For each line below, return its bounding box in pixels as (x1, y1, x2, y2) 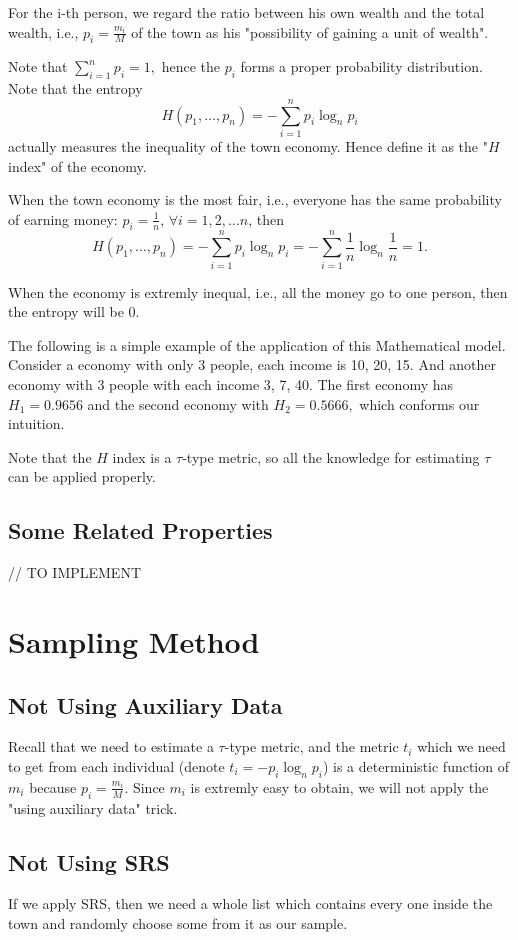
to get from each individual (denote (8, 755, 225, 776)
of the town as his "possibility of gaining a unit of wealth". (131, 21, 489, 42)
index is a (112, 446, 172, 467)
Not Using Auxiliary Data (8, 689, 283, 720)
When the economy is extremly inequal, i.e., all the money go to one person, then (8, 281, 508, 302)
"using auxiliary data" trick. (8, 797, 178, 818)
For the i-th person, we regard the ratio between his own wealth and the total (8, 2, 485, 22)
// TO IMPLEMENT (8, 562, 142, 583)
